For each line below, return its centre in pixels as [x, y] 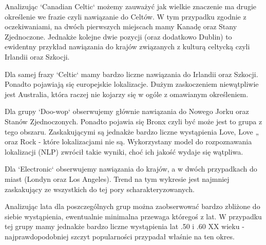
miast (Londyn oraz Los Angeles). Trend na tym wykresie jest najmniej [117, 178]
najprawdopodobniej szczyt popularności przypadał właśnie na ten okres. [120, 236]
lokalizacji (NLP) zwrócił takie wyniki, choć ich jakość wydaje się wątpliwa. [124, 151]
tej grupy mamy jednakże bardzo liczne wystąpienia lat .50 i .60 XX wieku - [125, 226]
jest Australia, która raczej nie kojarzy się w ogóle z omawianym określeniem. [127, 94]
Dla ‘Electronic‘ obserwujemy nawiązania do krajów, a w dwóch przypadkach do [131, 169]
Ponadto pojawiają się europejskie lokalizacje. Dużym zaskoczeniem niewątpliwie [132, 84]
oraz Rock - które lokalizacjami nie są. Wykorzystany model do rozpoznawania [128, 142]
